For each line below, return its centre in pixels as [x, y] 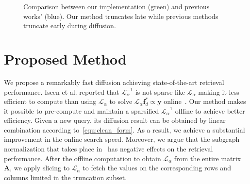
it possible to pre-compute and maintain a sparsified [82, 110]
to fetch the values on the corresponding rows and [157, 168]
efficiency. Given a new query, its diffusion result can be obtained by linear [115, 120]
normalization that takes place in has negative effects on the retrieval [108, 149]
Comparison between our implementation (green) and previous [117, 6]
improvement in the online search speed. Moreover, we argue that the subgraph [122, 139]
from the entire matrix [208, 158]
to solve [121, 101]
